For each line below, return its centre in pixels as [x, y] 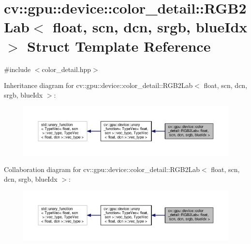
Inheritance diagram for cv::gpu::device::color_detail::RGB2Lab [98, 85]
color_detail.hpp [66, 69]
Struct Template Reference [119, 46]
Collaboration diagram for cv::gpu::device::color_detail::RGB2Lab [102, 169]
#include [17, 69]
